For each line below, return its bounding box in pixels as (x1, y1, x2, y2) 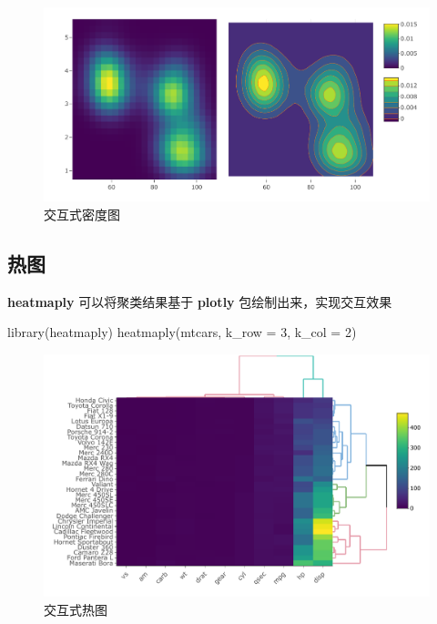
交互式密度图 (44, 205, 120, 224)
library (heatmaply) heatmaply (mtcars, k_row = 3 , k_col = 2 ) (7, 322, 357, 342)
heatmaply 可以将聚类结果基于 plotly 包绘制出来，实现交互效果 (7, 292, 392, 311)
